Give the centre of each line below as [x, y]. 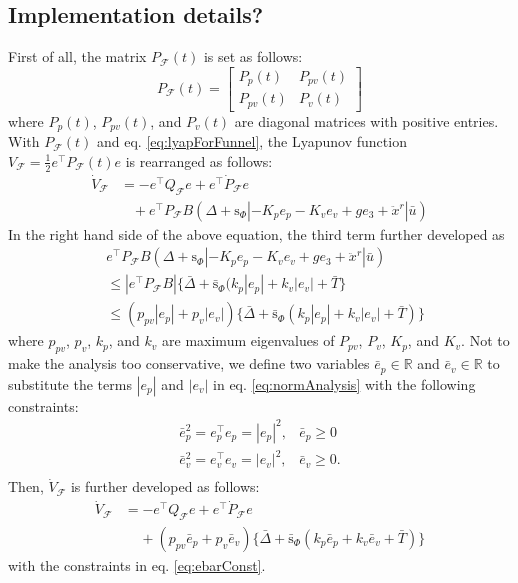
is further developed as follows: [165, 486]
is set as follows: [253, 56]
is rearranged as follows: [199, 160]
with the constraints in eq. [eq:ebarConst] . [137, 565]
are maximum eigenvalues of [248, 340]
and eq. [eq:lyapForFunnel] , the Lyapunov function [252, 141]
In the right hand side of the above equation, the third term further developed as [256, 233]
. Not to [485, 340]
